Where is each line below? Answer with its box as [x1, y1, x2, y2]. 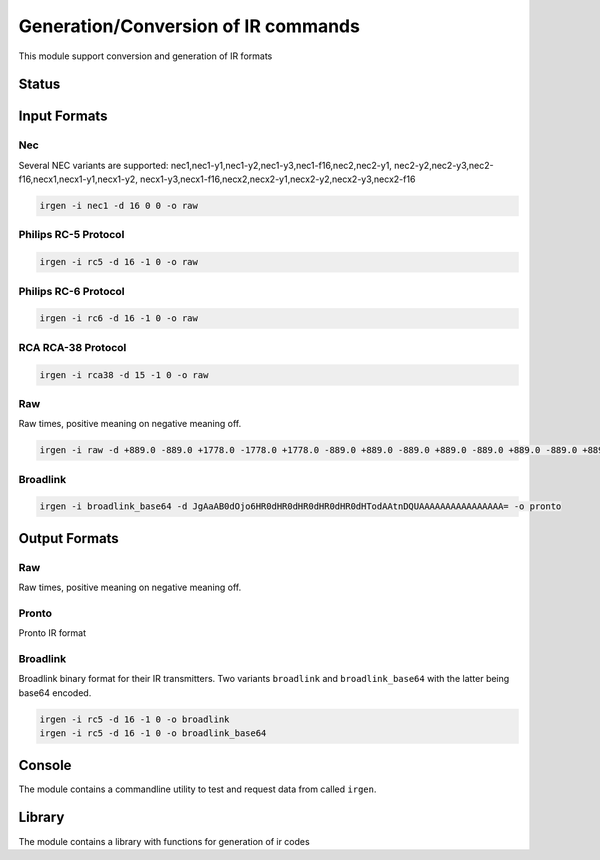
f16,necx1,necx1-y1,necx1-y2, [18, 173, 139, 185]
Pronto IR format [18, 627, 87, 639]
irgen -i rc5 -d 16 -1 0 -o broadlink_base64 [39, 728, 267, 739]
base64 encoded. [18, 686, 92, 699]
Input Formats [18, 108, 108, 125]
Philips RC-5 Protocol [18, 228, 125, 242]
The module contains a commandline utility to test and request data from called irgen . [18, 783, 377, 795]
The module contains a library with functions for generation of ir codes [18, 835, 310, 847]
